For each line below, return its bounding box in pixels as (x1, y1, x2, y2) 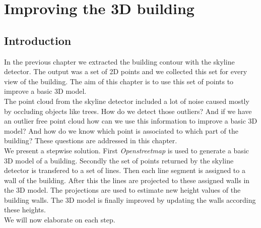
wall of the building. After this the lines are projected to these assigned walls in (4, 175, 250, 185)
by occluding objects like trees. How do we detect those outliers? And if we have (4, 105, 252, 116)
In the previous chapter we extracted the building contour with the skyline (4, 56, 235, 67)
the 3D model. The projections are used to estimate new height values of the (4, 185, 241, 195)
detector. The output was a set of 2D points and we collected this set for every (4, 66, 247, 77)
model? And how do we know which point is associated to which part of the (4, 125, 238, 136)
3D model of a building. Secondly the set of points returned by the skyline (4, 155, 234, 165)
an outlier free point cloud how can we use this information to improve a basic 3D (4, 116, 257, 126)
